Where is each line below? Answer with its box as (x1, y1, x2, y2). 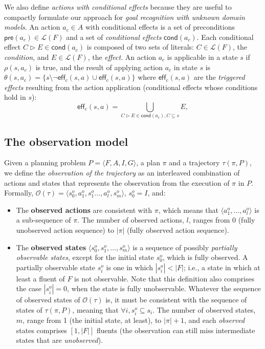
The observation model (4, 133, 128, 149)
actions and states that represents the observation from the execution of (4, 177, 230, 188)
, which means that (158, 204, 218, 215)
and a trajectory (169, 157, 220, 168)
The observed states (16, 242, 86, 252)
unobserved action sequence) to (16, 225, 114, 235)
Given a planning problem (4, 157, 86, 168)
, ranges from (188, 214, 230, 225)
